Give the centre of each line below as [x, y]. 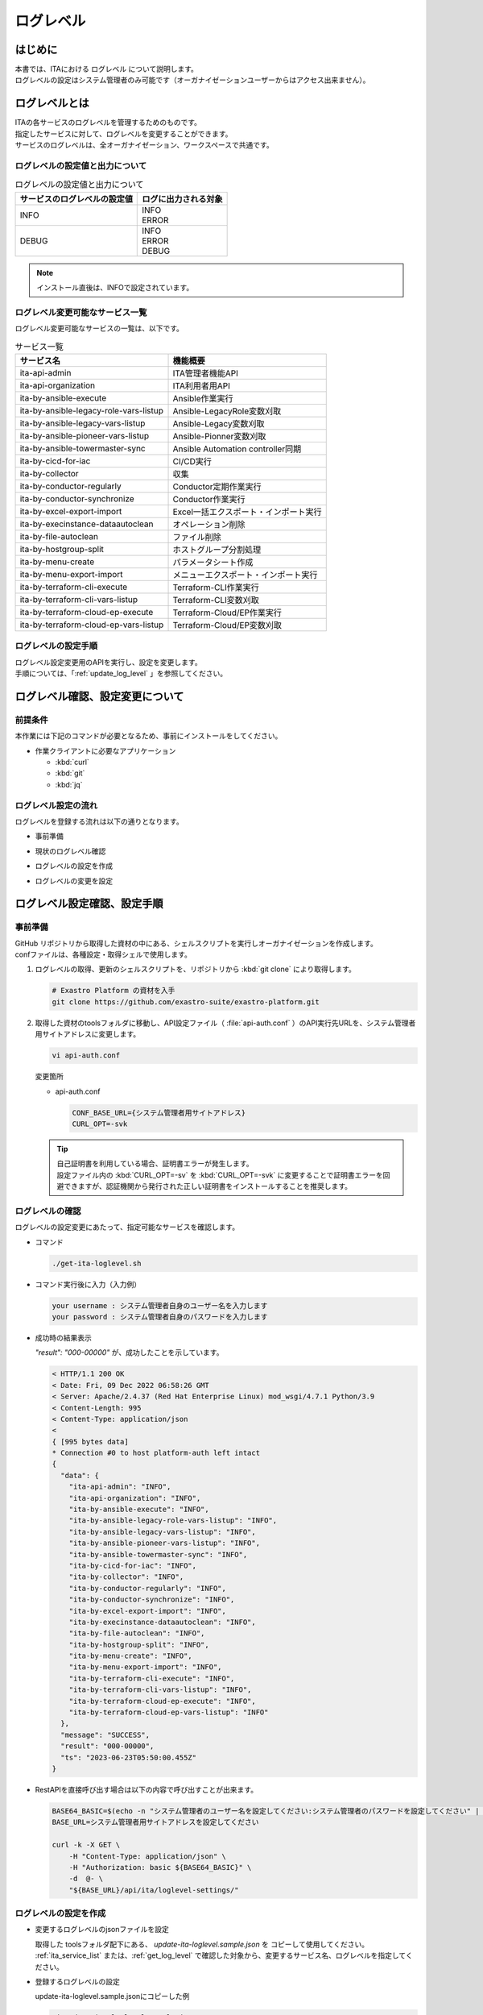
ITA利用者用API [202, 385]
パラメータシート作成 [213, 562]
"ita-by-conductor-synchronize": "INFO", [152, 1600]
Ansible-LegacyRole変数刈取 [227, 411]
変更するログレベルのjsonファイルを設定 [102, 1930]
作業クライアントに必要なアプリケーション [105, 750]
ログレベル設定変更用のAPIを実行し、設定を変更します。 [108, 662]
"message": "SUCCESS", [105, 1735]
